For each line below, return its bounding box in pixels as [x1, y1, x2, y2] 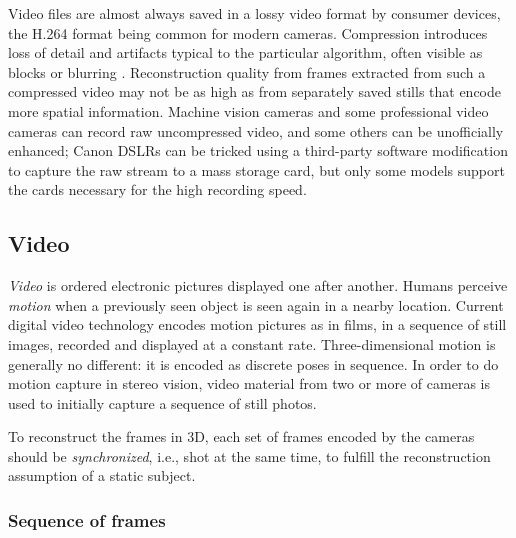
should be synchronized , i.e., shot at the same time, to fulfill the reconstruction [8, 445, 491, 466]
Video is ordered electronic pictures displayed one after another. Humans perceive [8, 275, 508, 296]
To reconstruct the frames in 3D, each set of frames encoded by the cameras [8, 426, 475, 447]
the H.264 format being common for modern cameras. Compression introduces [8, 22, 488, 43]
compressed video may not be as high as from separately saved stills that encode [8, 81, 502, 102]
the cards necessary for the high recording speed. [8, 179, 307, 200]
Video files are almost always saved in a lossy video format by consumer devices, [8, 3, 501, 23]
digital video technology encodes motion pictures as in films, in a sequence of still [8, 314, 507, 335]
